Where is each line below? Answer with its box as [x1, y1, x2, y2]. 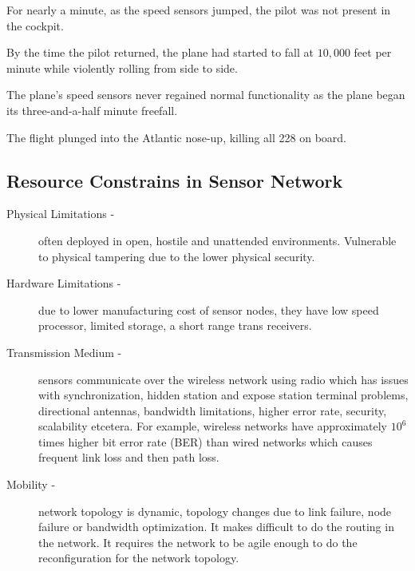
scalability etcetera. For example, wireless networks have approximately [38, 418, 387, 434]
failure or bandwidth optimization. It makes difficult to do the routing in [38, 518, 394, 535]
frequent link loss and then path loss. [38, 449, 219, 466]
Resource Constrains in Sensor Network [6, 168, 343, 192]
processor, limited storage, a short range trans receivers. [38, 317, 312, 334]
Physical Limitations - [6, 205, 115, 222]
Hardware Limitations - [6, 275, 121, 291]
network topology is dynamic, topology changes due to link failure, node [38, 502, 392, 519]
